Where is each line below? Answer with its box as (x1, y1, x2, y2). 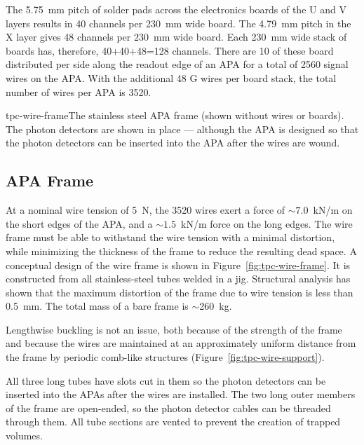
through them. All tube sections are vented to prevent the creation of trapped (6, 414, 341, 429)
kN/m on (313, 203, 353, 217)
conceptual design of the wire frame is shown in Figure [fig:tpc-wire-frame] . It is (6, 257, 351, 272)
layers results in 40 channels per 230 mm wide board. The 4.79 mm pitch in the (6, 15, 351, 30)
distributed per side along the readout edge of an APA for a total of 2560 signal (6, 57, 349, 71)
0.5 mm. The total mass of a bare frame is (6, 299, 189, 313)
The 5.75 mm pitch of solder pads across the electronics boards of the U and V (6, 2, 346, 16)
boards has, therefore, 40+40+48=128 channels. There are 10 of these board (6, 43, 334, 57)
